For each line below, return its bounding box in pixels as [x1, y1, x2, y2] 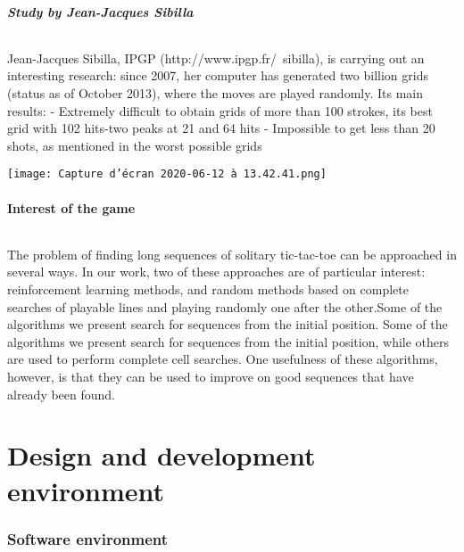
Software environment [7, 527, 169, 549]
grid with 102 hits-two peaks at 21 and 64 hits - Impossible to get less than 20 [7, 119, 435, 137]
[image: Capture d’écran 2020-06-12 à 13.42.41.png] [7, 168, 327, 181]
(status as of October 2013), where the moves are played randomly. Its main [7, 83, 424, 102]
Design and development [7, 437, 316, 474]
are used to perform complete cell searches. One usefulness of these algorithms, [7, 350, 438, 368]
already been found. [7, 384, 116, 403]
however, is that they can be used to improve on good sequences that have [7, 367, 414, 385]
